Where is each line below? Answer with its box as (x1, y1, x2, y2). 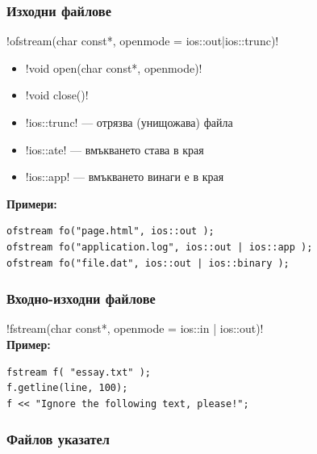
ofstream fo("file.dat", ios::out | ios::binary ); (6, 257, 290, 269)
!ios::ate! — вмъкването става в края (25, 141, 204, 158)
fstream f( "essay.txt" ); (6, 366, 151, 378)
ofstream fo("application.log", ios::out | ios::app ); (6, 241, 313, 253)
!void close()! (25, 86, 89, 103)
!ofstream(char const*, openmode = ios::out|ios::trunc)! (6, 32, 279, 49)
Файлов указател (6, 429, 111, 449)
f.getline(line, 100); (6, 382, 128, 394)
